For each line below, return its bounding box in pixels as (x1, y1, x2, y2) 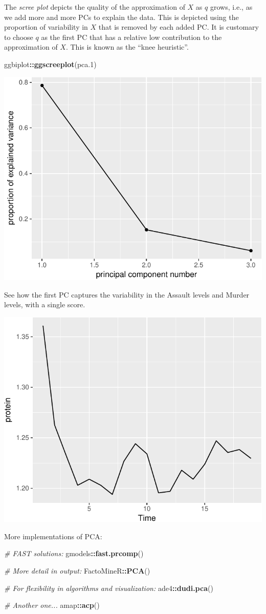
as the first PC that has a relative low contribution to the (41, 31, 222, 42)
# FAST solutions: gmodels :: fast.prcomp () (4, 548, 144, 559)
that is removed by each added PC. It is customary (98, 22, 259, 32)
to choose (4, 31, 33, 42)
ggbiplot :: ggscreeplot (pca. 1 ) (4, 58, 97, 69)
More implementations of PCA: (4, 531, 102, 541)
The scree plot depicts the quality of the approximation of (4, 2, 185, 12)
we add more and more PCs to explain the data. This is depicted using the (4, 11, 239, 22)
